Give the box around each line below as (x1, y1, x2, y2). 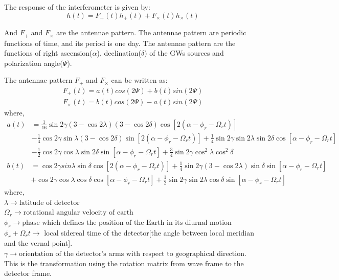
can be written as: (111, 75, 168, 85)
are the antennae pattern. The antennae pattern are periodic (56, 27, 246, 38)
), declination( (97, 48, 141, 58)
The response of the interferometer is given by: (4, 2, 150, 12)
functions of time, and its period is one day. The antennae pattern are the (4, 37, 236, 48)
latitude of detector (19, 199, 80, 206)
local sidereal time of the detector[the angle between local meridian (44, 227, 254, 238)
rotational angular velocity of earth (23, 209, 133, 217)
